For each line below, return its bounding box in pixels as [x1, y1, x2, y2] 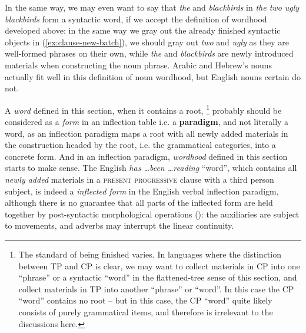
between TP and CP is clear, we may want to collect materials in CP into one [18, 259, 300, 272]
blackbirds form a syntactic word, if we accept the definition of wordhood [5, 12, 267, 25]
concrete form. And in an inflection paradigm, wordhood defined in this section [5, 150, 288, 162]
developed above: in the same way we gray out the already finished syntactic [5, 24, 281, 37]
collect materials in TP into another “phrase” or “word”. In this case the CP [18, 282, 294, 295]
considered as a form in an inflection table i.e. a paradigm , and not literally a [5, 116, 289, 127]
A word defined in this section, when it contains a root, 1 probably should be [5, 102, 282, 116]
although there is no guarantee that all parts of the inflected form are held [5, 196, 273, 209]
